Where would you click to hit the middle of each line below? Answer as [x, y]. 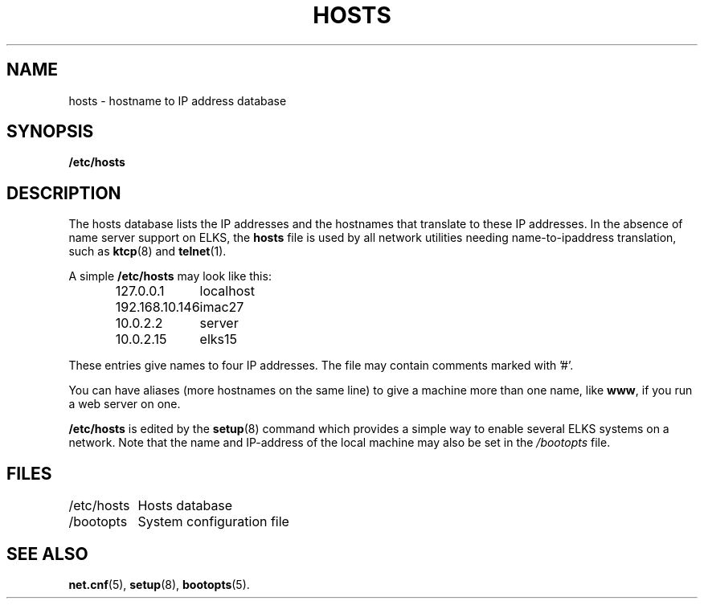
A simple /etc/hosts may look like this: [170, 276]
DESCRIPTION [64, 193]
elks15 [219, 339]
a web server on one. [125, 404]
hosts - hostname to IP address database [178, 100]
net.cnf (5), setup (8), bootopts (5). [159, 584]
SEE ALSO [47, 554]
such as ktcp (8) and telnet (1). [147, 251]
